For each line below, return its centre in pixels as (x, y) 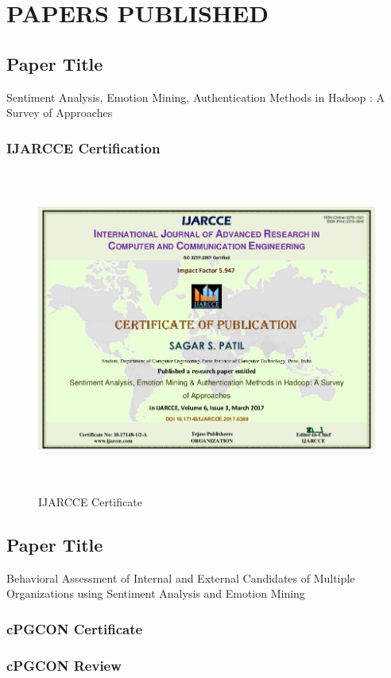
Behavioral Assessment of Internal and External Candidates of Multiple (181, 577)
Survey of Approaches (60, 112)
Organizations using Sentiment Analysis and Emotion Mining (156, 593)
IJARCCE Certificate (90, 501)
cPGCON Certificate (75, 628)
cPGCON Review (64, 665)
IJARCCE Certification (83, 147)
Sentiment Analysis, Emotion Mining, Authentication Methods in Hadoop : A (196, 97)
